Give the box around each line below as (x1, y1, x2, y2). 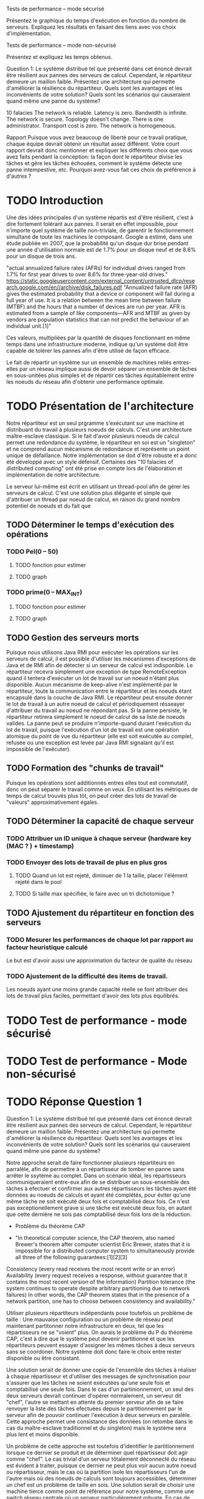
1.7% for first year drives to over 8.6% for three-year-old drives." (6, 270, 168, 278)
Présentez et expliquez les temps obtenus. (6, 53, 113, 60)
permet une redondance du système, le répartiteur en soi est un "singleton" (6, 438, 195, 446)
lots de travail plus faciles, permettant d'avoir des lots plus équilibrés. (6, 992, 180, 999)
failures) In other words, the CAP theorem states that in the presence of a (6, 1291, 189, 1298)
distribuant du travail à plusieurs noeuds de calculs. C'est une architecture (6, 426, 192, 433)
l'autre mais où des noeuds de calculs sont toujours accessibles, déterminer (6, 1475, 197, 1482)
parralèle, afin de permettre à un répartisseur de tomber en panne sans (6, 1165, 185, 1172)
